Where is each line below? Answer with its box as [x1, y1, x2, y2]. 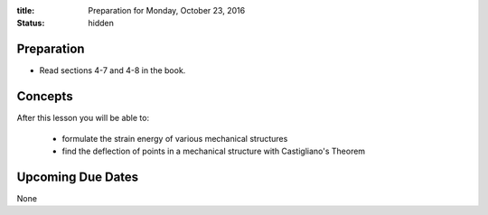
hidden [88, 18, 115, 29]
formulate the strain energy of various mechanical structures [61, 133, 288, 144]
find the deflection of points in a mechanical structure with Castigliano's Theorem [61, 145, 366, 156]
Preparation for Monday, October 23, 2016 [88, 5, 246, 15]
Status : [16, 18, 45, 29]
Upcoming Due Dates [16, 169, 139, 184]
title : [16, 5, 35, 15]
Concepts [16, 89, 73, 104]
